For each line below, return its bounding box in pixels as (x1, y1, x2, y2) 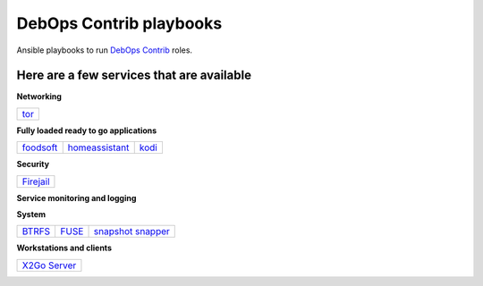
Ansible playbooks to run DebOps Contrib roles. (16, 45, 192, 55)
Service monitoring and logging (16, 192, 137, 203)
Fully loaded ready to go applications (16, 125, 157, 136)
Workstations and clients (16, 242, 112, 254)
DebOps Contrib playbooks (16, 13, 223, 33)
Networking (16, 91, 63, 102)
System (16, 209, 47, 220)
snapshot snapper (93, 225, 170, 238)
